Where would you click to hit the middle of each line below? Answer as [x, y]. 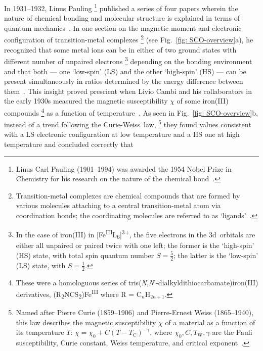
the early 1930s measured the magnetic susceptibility [86, 101]
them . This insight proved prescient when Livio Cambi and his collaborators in [128, 91]
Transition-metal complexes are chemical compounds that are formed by [128, 195]
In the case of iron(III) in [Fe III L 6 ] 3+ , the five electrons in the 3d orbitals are [136, 234]
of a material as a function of [210, 322]
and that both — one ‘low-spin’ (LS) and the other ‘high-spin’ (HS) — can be [125, 71]
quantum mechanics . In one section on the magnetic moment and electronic [123, 28]
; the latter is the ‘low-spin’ [216, 255]
